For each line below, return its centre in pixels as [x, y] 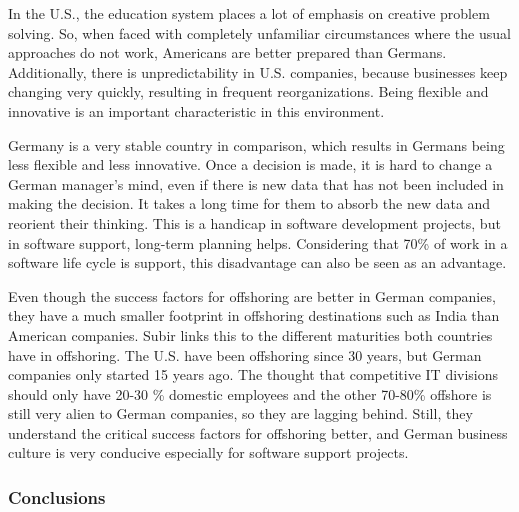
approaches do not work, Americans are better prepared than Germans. [227, 52]
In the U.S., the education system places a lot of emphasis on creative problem [249, 13]
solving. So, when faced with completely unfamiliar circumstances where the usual [259, 32]
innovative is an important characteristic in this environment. [196, 110]
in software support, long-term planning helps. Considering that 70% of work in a [258, 242]
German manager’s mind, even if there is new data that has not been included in [256, 183]
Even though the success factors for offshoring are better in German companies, [252, 295]
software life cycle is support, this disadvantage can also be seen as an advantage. [257, 262]
